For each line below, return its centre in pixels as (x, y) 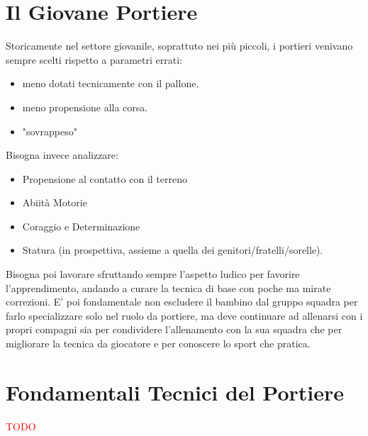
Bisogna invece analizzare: (62, 155)
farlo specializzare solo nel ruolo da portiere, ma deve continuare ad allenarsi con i (184, 315)
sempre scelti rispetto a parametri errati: (94, 59)
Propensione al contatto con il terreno (105, 178)
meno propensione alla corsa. (85, 107)
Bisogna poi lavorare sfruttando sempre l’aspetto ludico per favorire (153, 274)
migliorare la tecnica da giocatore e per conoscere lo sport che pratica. (158, 343)
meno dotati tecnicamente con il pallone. (111, 83)
